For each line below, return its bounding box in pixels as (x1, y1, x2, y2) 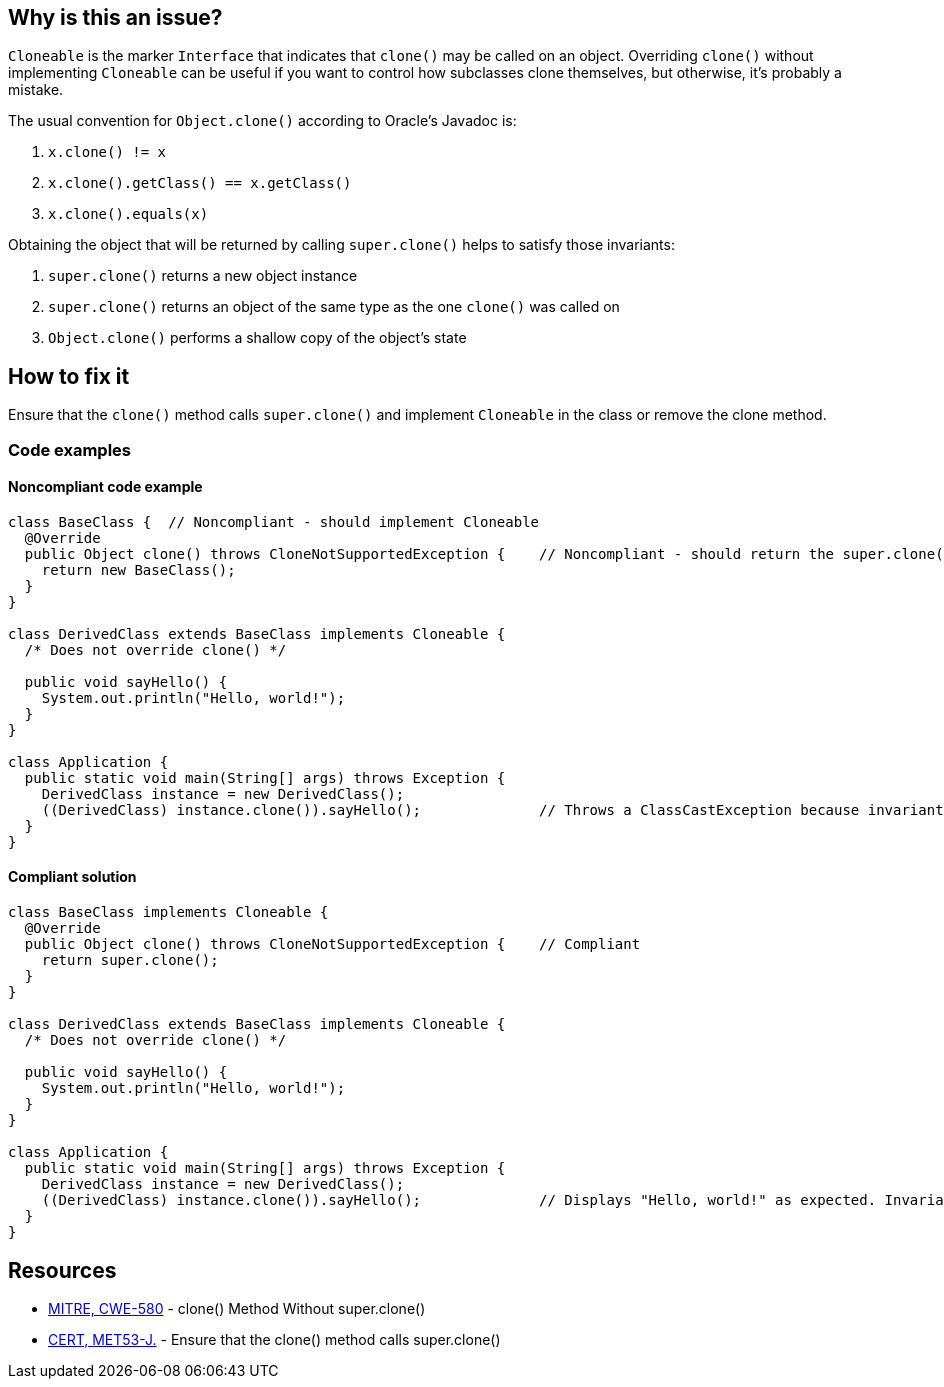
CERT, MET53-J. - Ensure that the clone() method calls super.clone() (48, 1330, 501, 1348)
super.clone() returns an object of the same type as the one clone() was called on (48, 298, 620, 316)
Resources (8, 1257, 117, 1283)
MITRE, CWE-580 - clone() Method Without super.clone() (48, 1299, 426, 1317)
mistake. (8, 81, 64, 99)
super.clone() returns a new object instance (48, 267, 358, 285)
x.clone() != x (48, 144, 167, 161)
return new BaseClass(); (41, 561, 236, 578)
